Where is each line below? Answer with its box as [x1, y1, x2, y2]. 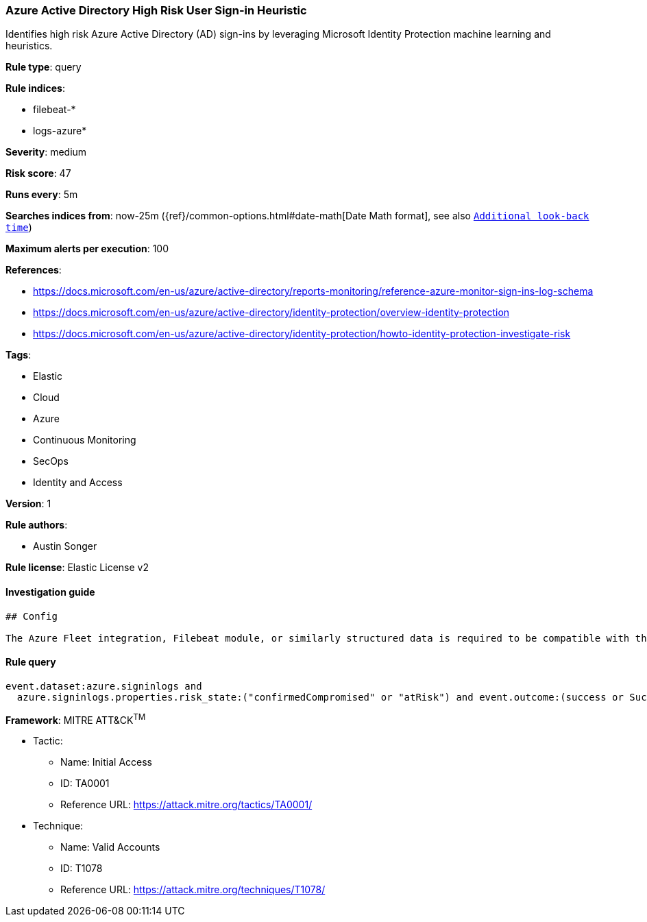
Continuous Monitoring [33, 434, 136, 446]
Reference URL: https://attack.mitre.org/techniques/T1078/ [60, 884, 326, 896]
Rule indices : [5, 82, 65, 95]
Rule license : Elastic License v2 [5, 561, 149, 574]
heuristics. [5, 40, 53, 52]
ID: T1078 [60, 862, 103, 875]
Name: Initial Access [60, 756, 152, 768]
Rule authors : [5, 519, 68, 531]
